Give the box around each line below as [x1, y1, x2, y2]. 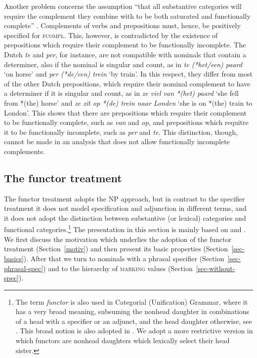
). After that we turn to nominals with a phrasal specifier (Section [23, 253, 224, 263]
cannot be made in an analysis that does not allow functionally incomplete [4, 136, 230, 147]
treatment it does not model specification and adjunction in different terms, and [4, 203, 247, 213]
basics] [4, 253, 24, 263]
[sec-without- [196, 263, 235, 273]
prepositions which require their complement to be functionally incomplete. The [4, 40, 246, 50]
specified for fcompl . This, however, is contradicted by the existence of [4, 30, 218, 40]
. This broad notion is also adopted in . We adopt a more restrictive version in [15, 325, 253, 336]
